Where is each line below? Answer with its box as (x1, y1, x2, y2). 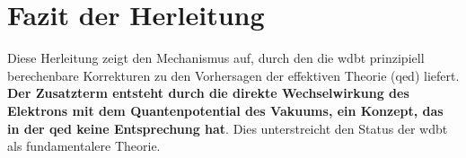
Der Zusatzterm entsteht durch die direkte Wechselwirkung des (7, 83, 409, 102)
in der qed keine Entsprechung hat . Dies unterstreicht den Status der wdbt (7, 118, 448, 137)
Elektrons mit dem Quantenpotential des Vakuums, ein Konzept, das (7, 101, 444, 119)
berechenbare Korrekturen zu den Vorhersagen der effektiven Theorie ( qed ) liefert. (7, 66, 460, 84)
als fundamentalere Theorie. (7, 136, 161, 155)
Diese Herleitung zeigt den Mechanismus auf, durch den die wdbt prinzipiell (7, 48, 425, 67)
